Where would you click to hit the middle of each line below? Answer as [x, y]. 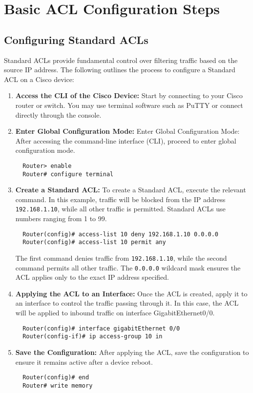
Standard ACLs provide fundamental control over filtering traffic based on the [121, 60]
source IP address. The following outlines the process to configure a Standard [120, 70]
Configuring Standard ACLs [76, 39]
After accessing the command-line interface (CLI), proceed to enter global [126, 140]
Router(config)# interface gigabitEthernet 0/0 [101, 328]
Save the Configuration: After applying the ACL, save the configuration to [132, 352]
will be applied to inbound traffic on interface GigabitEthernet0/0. [115, 313]
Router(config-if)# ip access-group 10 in [93, 337]
